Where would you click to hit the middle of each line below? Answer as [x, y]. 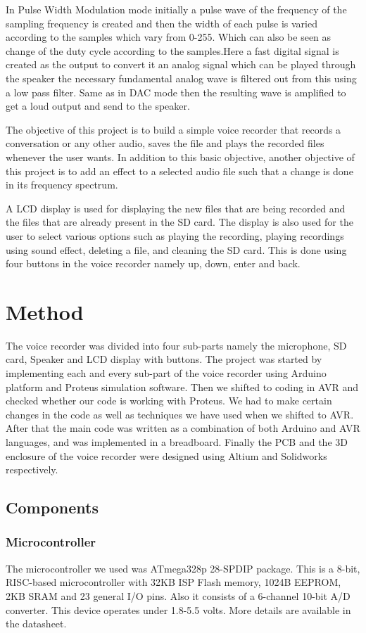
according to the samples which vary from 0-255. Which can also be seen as [169, 37]
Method [45, 311]
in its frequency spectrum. [62, 185]
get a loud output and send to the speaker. [98, 106]
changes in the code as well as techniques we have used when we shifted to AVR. [180, 414]
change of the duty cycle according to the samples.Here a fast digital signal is [172, 50]
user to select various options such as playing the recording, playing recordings [175, 235]
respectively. [32, 469]
